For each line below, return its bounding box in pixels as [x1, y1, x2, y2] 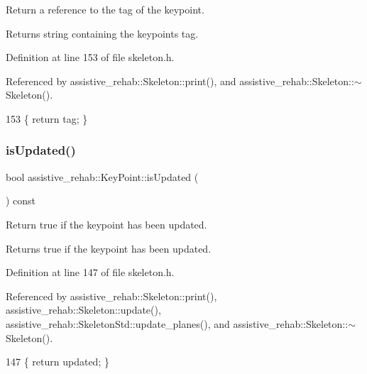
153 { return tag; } [6, 111, 88, 126]
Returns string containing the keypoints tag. [6, 26, 199, 40]
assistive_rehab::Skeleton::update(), [6, 302, 161, 317]
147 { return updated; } [6, 354, 109, 369]
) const [6, 193, 36, 208]
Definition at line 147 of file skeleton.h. [6, 265, 175, 280]
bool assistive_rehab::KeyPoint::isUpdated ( [6, 169, 199, 184]
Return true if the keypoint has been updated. [6, 216, 207, 231]
